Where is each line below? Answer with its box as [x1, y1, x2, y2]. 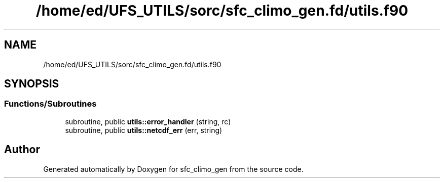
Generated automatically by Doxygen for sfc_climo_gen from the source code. [43, 164, 304, 173]
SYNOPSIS [4, 77, 59, 90]
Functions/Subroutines [4, 99, 97, 109]
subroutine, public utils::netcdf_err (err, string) [65, 125, 223, 134]
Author [4, 143, 40, 156]
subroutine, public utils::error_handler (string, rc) [65, 117, 231, 126]
